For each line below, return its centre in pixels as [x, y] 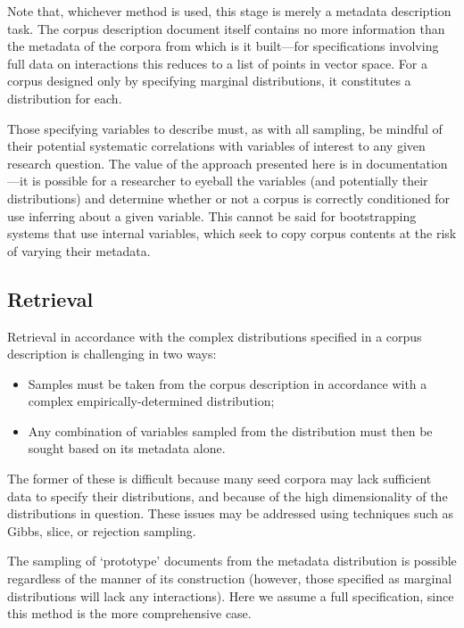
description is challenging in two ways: [112, 354]
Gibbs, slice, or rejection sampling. [102, 530]
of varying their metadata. [79, 250]
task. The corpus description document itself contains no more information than [226, 28]
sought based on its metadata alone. [127, 448]
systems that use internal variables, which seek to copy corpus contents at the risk [232, 233]
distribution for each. [65, 98]
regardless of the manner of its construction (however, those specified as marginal [230, 578]
